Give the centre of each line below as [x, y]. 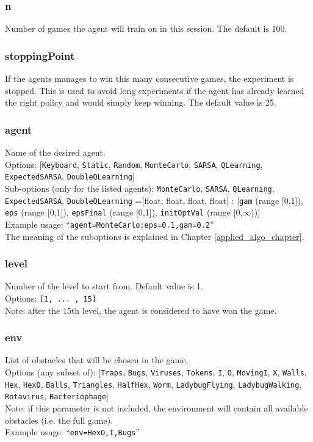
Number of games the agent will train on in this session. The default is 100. [146, 28]
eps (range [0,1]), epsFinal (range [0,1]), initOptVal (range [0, [124, 212]
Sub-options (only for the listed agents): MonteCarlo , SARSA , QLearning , [140, 188]
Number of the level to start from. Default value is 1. [104, 286]
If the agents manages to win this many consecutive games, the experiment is [149, 78]
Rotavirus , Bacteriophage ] [57, 396]
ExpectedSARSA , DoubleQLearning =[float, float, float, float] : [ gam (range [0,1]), [154, 200]
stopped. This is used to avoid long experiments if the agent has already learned [155, 90]
